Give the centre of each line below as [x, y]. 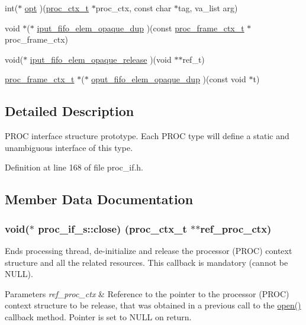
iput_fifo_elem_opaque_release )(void [101, 59]
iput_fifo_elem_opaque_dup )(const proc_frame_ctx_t [141, 28]
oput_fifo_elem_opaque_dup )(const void [169, 79]
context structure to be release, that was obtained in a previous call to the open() [153, 305]
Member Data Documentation [99, 199]
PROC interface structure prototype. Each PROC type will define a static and [147, 136]
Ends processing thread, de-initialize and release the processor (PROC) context [149, 250]
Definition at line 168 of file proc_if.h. [74, 167]
